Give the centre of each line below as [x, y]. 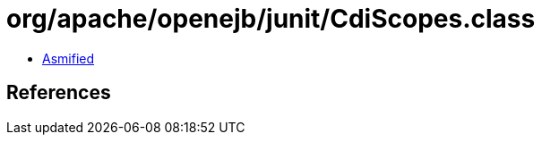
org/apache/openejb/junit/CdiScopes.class [271, 19]
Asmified [69, 58]
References [59, 93]
